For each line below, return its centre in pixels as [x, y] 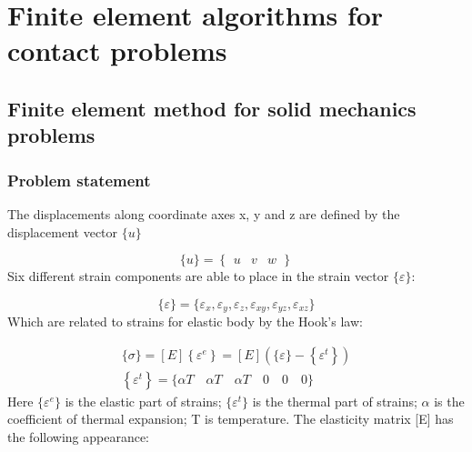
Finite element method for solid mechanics [212, 108]
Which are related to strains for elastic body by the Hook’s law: [185, 321]
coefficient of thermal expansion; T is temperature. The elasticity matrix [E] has [231, 419]
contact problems [117, 50]
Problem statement [79, 180]
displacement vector [63, 231]
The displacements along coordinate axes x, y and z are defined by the [204, 213]
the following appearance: [79, 437]
